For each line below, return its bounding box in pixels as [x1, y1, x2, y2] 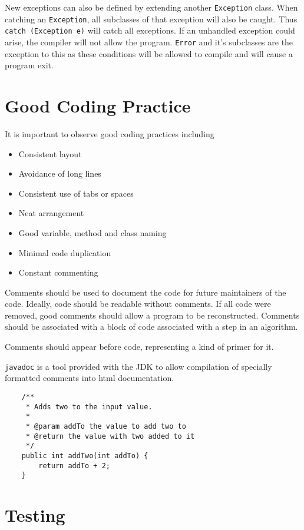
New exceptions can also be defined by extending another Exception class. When [5, 1, 298, 13]
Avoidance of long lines [18, 167, 101, 180]
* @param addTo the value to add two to [25, 422, 186, 430]
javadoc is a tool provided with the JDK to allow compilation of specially [5, 360, 272, 372]
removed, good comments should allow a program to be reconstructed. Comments [5, 309, 300, 321]
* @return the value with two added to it [25, 432, 195, 440]
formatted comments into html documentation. [5, 372, 174, 384]
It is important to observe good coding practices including [5, 127, 214, 140]
